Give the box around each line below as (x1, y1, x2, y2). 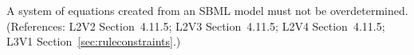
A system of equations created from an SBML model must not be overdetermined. (6, 2, 408, 18)
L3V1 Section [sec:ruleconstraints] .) (6, 33, 181, 49)
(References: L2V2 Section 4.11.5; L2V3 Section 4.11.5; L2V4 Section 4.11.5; (6, 17, 385, 34)
